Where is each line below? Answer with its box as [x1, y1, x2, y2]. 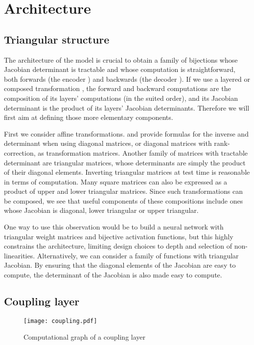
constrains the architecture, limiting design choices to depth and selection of [4, 241, 232, 251]
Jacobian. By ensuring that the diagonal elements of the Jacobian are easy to [4, 260, 236, 270]
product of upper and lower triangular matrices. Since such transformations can [4, 186, 243, 196]
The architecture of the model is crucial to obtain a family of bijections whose [4, 54, 238, 65]
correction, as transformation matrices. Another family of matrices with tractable [4, 147, 248, 158]
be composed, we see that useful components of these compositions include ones [4, 195, 243, 206]
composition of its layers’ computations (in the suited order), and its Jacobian [4, 92, 238, 103]
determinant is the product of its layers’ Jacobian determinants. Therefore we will [4, 102, 250, 113]
